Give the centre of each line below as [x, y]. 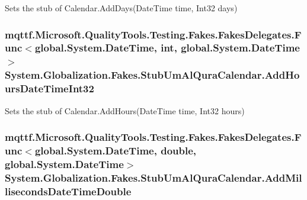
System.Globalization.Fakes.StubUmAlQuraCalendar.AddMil [153, 177]
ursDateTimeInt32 [49, 88]
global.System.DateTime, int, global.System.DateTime [167, 48]
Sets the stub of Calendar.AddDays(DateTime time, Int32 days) [121, 8]
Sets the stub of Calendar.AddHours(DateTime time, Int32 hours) [125, 110]
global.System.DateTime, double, [116, 150]
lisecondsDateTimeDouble [68, 191]
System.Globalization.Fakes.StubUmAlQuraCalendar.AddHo [152, 75]
